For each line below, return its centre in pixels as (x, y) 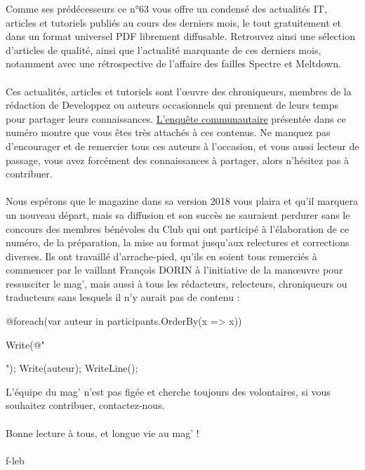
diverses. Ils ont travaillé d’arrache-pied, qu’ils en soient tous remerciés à (161, 256)
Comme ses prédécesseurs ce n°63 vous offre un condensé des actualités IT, (166, 8)
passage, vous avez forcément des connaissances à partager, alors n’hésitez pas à (177, 160)
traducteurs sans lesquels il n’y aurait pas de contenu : (123, 297)
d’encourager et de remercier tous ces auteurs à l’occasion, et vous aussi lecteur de (182, 146)
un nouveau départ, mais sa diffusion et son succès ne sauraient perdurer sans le (178, 214)
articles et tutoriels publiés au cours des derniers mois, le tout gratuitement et (173, 22)
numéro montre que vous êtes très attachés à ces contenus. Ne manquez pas (168, 132)
